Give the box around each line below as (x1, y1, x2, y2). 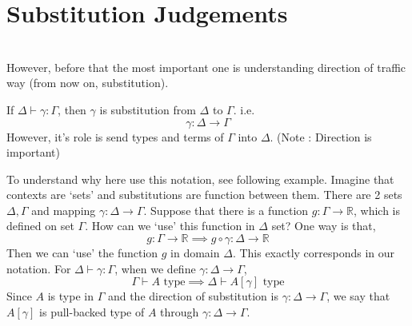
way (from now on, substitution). (6, 74, 169, 91)
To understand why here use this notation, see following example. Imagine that (6, 170, 394, 187)
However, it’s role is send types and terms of (6, 128, 224, 145)
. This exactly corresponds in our (232, 245, 395, 261)
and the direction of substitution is (107, 288, 278, 304)
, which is (353, 201, 401, 218)
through (160, 303, 199, 320)
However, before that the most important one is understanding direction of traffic (6, 58, 406, 75)
